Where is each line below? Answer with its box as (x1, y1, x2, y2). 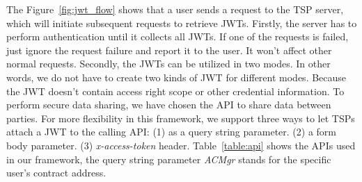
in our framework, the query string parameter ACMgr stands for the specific (6, 151, 331, 166)
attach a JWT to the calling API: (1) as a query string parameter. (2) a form (6, 124, 336, 139)
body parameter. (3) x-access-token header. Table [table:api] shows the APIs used (6, 138, 356, 152)
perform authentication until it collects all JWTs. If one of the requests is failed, (6, 29, 349, 44)
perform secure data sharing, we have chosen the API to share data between (6, 97, 331, 112)
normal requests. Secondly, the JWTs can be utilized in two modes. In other (6, 56, 331, 71)
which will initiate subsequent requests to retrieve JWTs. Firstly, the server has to (6, 15, 357, 30)
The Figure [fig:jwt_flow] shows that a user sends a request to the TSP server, (6, 2, 344, 16)
